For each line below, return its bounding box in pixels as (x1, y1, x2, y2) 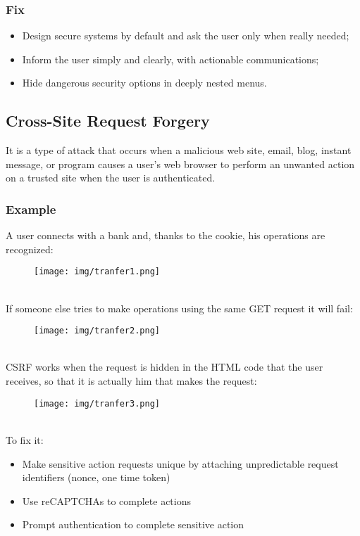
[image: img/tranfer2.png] (34, 326, 160, 336)
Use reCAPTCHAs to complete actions (22, 493, 191, 508)
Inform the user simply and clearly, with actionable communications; (22, 51, 319, 66)
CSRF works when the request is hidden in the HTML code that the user (6, 359, 323, 374)
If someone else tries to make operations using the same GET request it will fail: (6, 300, 353, 315)
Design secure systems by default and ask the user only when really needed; (22, 28, 349, 43)
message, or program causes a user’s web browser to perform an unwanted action (6, 156, 355, 171)
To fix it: (6, 432, 44, 447)
